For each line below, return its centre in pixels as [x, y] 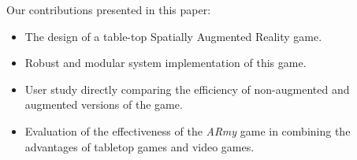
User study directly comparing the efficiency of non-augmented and [187, 89]
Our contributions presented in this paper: [109, 9]
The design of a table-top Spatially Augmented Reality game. [173, 36]
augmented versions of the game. [104, 104]
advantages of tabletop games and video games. [139, 146]
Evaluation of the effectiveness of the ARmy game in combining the [188, 130]
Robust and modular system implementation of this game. [165, 63]
